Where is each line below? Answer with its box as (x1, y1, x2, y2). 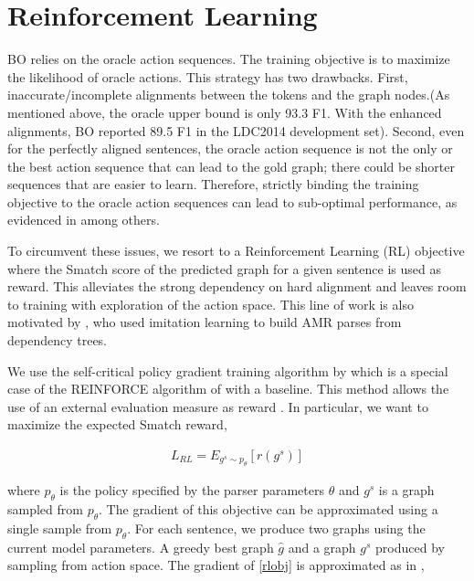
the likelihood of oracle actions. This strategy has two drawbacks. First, (7, 67, 408, 86)
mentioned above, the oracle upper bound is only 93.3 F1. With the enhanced (7, 102, 442, 121)
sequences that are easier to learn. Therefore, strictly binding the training (7, 174, 419, 194)
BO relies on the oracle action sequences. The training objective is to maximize (7, 49, 450, 69)
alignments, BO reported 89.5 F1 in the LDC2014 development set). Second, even (7, 121, 465, 140)
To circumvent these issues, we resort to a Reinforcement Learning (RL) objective (7, 241, 465, 260)
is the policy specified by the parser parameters (59, 481, 324, 500)
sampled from (7, 500, 83, 519)
